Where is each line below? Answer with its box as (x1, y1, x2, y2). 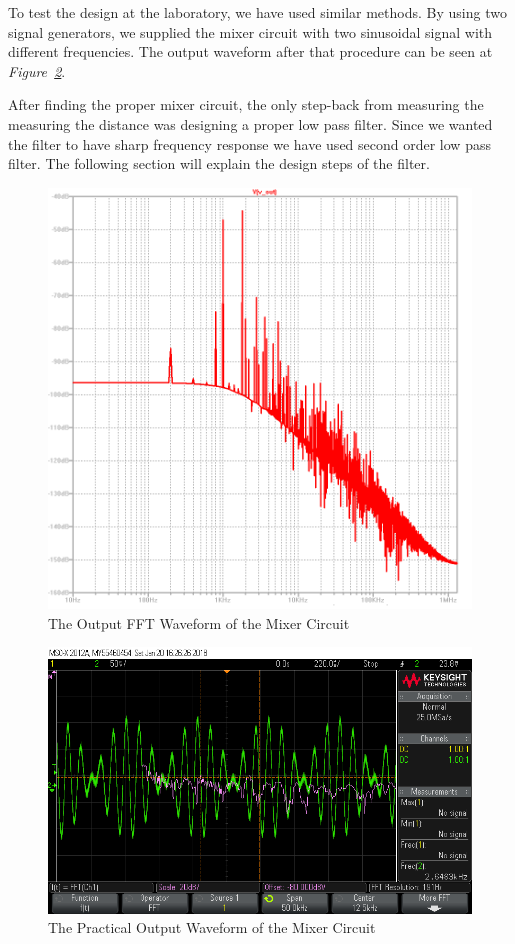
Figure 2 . (8, 60, 66, 81)
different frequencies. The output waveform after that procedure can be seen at (8, 41, 493, 62)
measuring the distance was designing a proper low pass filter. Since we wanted (8, 113, 493, 134)
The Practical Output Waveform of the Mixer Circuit (48, 917, 376, 938)
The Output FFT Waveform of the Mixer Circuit (48, 612, 350, 633)
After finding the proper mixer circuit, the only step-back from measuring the (8, 94, 484, 115)
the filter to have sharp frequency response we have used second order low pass (8, 133, 491, 154)
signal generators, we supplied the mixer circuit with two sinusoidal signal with (8, 21, 493, 42)
